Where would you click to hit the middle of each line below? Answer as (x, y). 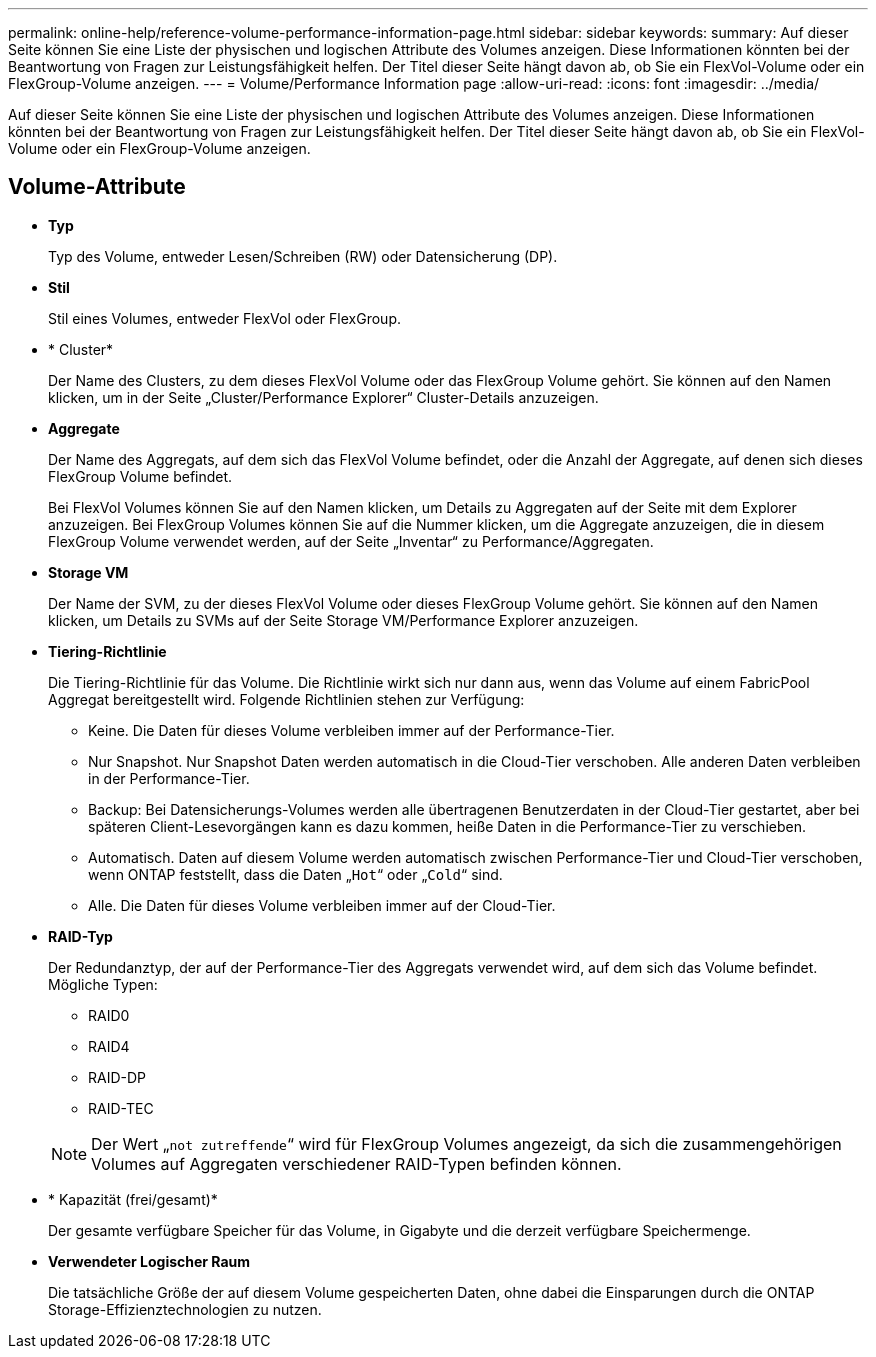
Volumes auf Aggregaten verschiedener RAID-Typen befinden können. (356, 1163)
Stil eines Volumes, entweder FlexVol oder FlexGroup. (224, 318)
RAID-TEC (121, 1108)
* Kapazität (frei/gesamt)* (133, 1199)
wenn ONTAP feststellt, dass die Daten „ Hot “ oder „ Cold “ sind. (295, 874)
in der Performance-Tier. (169, 778)
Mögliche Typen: (103, 984)
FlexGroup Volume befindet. (140, 476)
